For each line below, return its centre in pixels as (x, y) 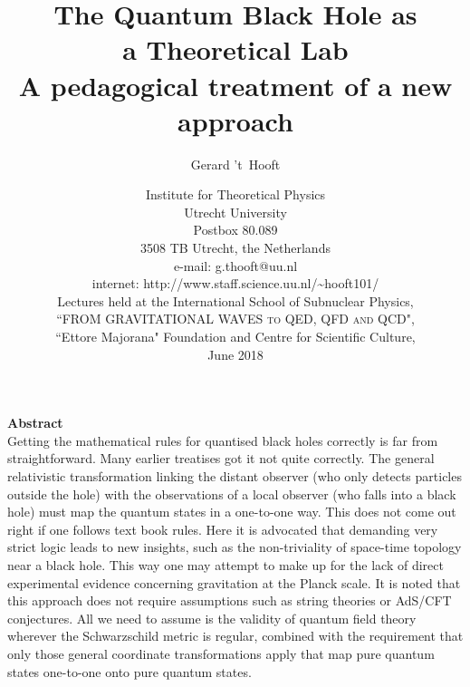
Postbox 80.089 (235, 230)
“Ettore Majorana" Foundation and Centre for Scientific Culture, (235, 337)
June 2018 (235, 354)
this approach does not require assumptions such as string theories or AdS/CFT (230, 600)
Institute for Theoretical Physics (235, 194)
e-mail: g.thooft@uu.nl (235, 265)
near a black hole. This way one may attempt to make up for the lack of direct (225, 564)
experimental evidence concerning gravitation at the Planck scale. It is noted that (234, 582)
